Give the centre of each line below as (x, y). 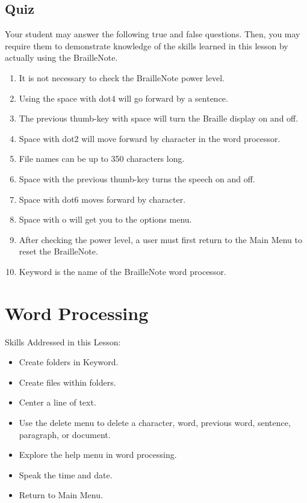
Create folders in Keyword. (69, 362)
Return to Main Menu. (61, 495)
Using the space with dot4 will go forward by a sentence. (123, 98)
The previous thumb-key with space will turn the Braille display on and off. (159, 118)
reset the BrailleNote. (58, 251)
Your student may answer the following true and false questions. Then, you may (153, 34)
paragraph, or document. (65, 434)
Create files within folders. (67, 382)
